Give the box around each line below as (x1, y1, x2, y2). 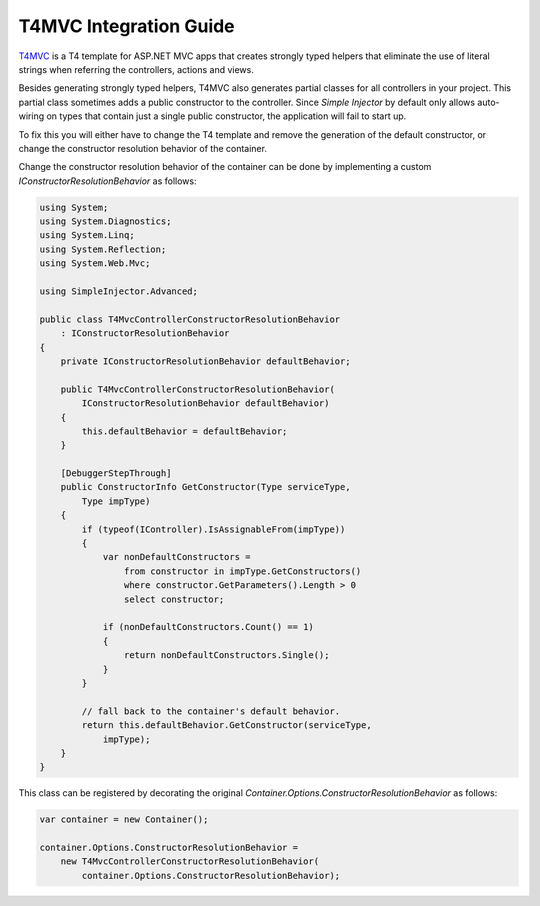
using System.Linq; (39, 230, 135, 241)
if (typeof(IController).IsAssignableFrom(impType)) (81, 523, 346, 535)
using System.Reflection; (39, 243, 167, 255)
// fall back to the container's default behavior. (81, 705, 341, 717)
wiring (18, 110, 45, 122)
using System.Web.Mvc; (39, 258, 151, 269)
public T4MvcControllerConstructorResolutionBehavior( (60, 383, 335, 395)
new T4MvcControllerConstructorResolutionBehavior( (60, 856, 320, 867)
